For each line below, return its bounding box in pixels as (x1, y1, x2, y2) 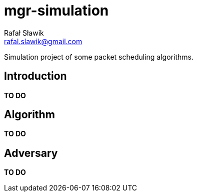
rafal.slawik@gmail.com (4, 37, 82, 46)
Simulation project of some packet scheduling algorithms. (4, 52, 193, 61)
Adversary (4, 146, 58, 159)
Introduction (4, 70, 67, 83)
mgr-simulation (4, 2, 109, 19)
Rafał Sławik (4, 28, 44, 37)
